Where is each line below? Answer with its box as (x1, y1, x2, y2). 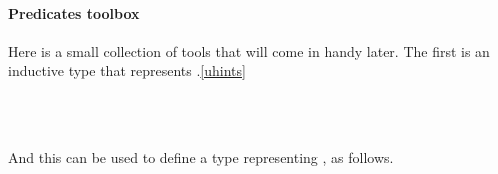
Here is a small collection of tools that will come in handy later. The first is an (8, 40, 490, 61)
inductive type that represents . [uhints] (8, 60, 246, 81)
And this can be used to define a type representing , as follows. (8, 147, 394, 168)
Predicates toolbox (8, 2, 140, 23)
